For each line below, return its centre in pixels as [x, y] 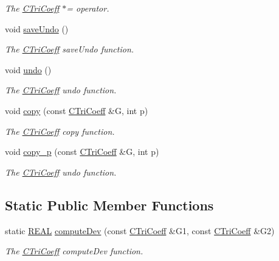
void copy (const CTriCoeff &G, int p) [77, 110]
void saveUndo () [37, 28]
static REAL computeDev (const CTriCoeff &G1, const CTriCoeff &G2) [140, 230]
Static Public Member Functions [109, 205]
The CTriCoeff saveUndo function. [70, 49]
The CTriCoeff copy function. [60, 131]
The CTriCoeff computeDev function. [74, 251]
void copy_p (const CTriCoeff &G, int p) [82, 152]
